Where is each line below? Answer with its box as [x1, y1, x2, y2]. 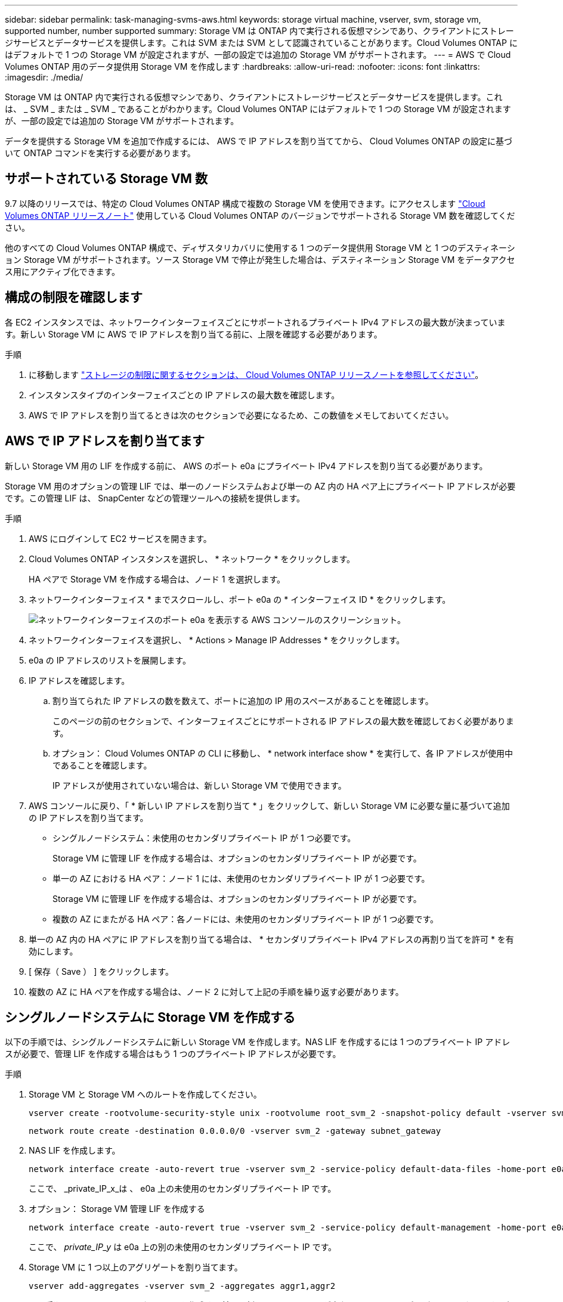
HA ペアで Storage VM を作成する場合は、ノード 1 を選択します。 [29, 573, 285, 584]
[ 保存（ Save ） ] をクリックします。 [29, 966, 174, 976]
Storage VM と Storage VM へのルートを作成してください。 [29, 1089, 262, 1100]
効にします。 [29, 945, 78, 956]
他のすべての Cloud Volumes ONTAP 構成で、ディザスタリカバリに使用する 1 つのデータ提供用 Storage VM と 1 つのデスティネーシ [5, 242, 515, 253]
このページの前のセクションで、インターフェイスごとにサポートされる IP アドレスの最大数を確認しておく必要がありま [52, 715, 514, 726]
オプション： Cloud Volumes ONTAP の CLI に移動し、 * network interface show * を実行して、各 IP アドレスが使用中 [52, 748, 513, 758]
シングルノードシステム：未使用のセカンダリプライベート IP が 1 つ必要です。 [52, 832, 356, 843]
